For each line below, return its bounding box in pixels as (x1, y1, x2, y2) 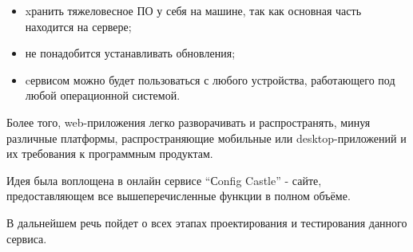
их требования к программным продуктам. (6, 145, 213, 162)
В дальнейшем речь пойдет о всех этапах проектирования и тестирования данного (6, 214, 407, 230)
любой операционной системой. (25, 87, 181, 104)
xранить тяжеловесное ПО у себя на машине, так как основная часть (25, 2, 362, 18)
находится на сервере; (25, 18, 132, 34)
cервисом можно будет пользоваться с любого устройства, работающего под (25, 71, 395, 88)
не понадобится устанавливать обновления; (25, 45, 236, 61)
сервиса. (6, 230, 47, 246)
